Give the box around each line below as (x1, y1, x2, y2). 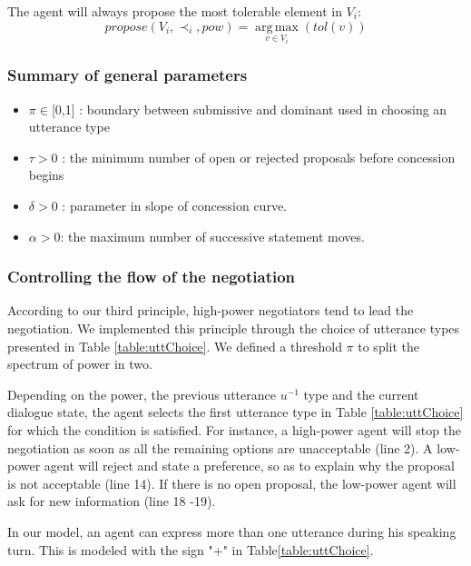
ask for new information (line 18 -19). (7, 492, 216, 511)
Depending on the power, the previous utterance (7, 384, 276, 403)
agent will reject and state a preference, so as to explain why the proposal (44, 456, 455, 475)
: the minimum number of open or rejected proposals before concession (62, 147, 456, 166)
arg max (255, 20, 299, 34)
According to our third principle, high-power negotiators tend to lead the (7, 301, 414, 320)
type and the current (303, 384, 419, 403)
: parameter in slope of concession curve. (62, 196, 287, 215)
